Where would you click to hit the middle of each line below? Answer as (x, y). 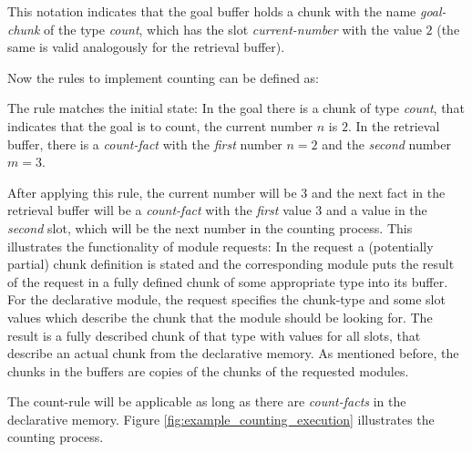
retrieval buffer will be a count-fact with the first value (159, 210)
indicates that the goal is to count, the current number (160, 125)
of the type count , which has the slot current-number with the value (233, 29)
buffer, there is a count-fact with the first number (145, 144)
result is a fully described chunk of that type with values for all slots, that (214, 335)
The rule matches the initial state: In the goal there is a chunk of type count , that (236, 108)
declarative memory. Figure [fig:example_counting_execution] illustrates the (221, 419)
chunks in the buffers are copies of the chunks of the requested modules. (208, 370)
